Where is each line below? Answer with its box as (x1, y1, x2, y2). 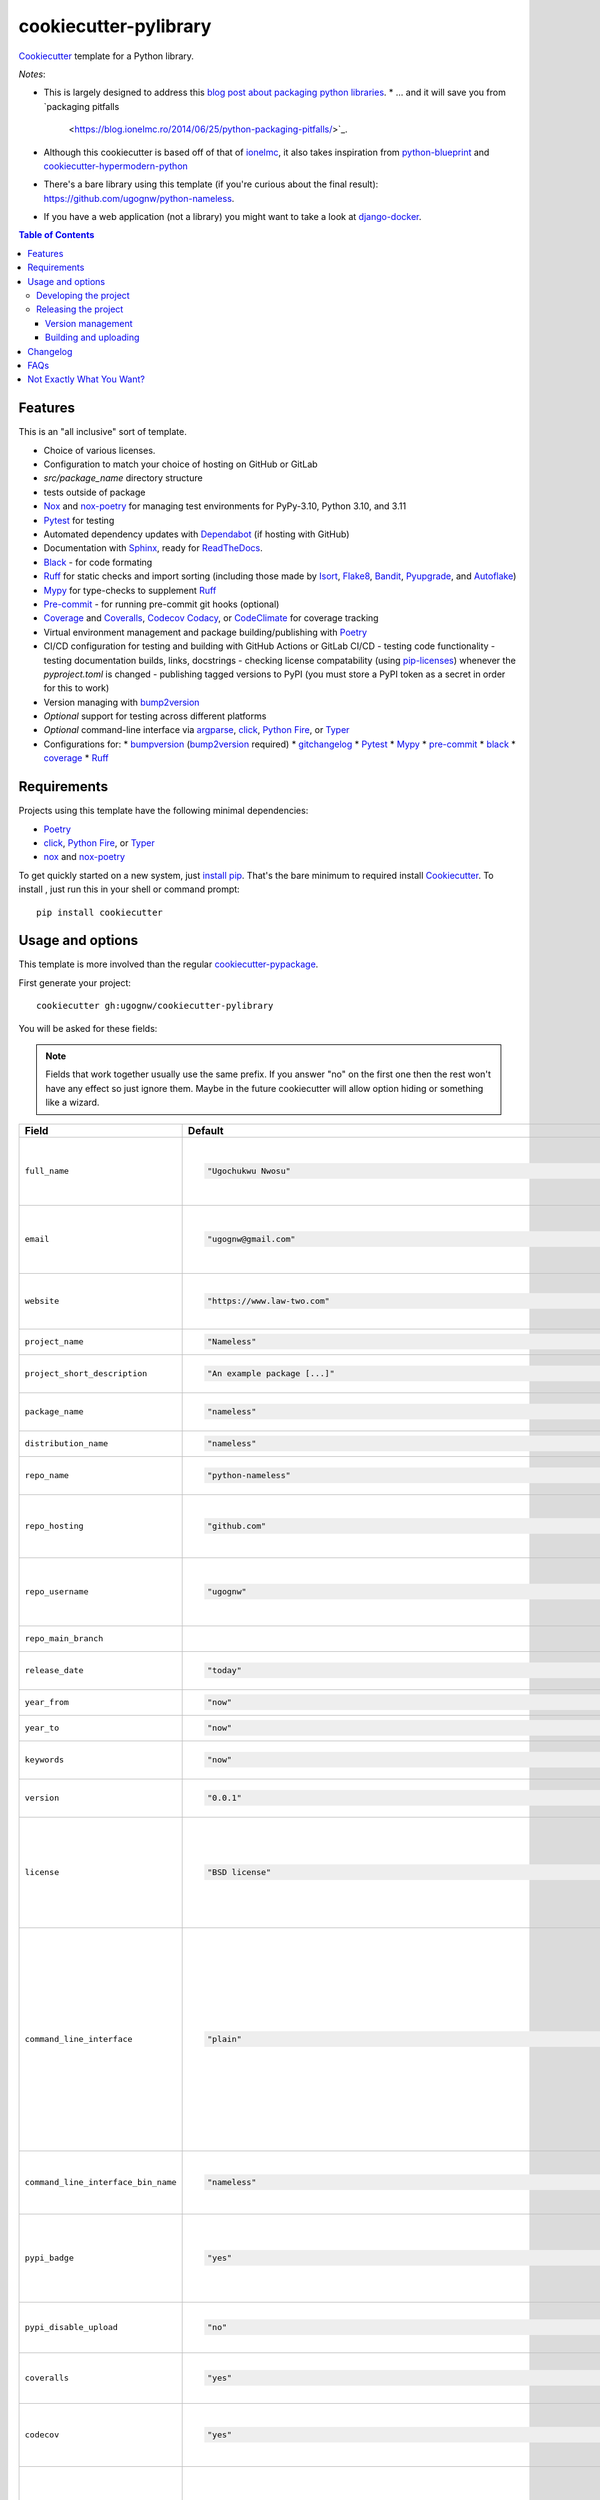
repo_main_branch (24, 1633, 104, 1644)
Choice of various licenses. (43, 444, 156, 456)
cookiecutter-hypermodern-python (43, 160, 189, 172)
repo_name (24, 1470, 70, 1481)
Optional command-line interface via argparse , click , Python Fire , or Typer (43, 724, 350, 736)
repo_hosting (24, 1521, 84, 1532)
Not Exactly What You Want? (27, 373, 145, 385)
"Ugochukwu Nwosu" (206, 1166, 291, 1177)
